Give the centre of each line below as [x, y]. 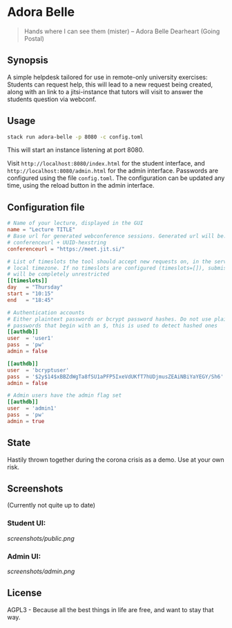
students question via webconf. [52, 99]
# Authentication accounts [46, 312]
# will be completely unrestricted [58, 274]
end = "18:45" [30, 300]
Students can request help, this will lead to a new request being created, [110, 84]
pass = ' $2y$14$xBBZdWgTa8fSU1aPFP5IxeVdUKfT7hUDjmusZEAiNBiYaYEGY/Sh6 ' [116, 377]
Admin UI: [24, 556]
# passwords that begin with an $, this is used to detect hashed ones [112, 325]
